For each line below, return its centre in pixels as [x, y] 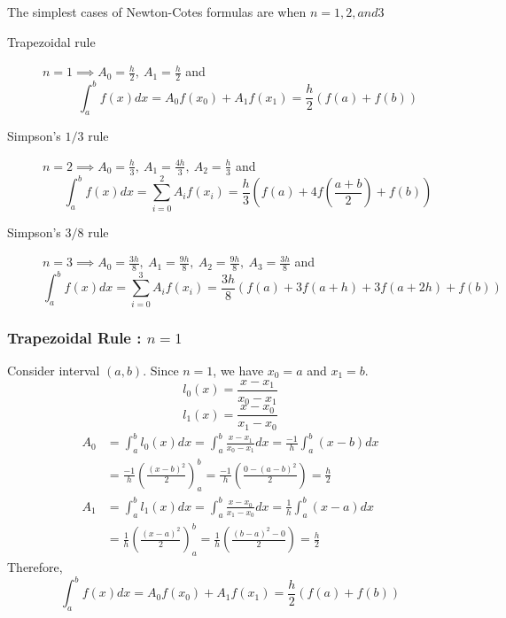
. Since [161, 371]
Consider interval [54, 371]
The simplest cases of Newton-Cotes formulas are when [157, 12]
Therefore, [35, 566]
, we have [238, 371]
